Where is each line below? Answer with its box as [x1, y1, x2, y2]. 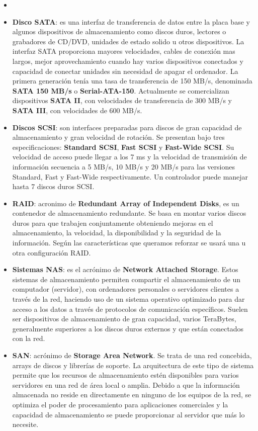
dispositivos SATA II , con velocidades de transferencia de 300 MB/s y [12, 95, 232, 106]
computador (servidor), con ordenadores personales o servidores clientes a [12, 284, 239, 294]
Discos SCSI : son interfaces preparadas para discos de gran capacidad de [12, 122, 242, 132]
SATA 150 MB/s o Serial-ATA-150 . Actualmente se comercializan [12, 85, 229, 96]
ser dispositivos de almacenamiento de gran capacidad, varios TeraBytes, [12, 313, 236, 324]
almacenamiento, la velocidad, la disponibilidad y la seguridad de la [12, 227, 221, 238]
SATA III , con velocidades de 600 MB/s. [12, 105, 142, 115]
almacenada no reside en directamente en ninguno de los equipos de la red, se [12, 389, 251, 400]
